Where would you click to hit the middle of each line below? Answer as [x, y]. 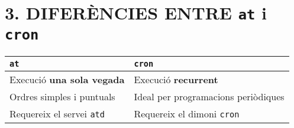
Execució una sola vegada [67, 79]
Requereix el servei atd [57, 113]
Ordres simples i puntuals [62, 96]
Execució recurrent [176, 79]
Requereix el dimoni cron [187, 113]
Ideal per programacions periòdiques [209, 96]
